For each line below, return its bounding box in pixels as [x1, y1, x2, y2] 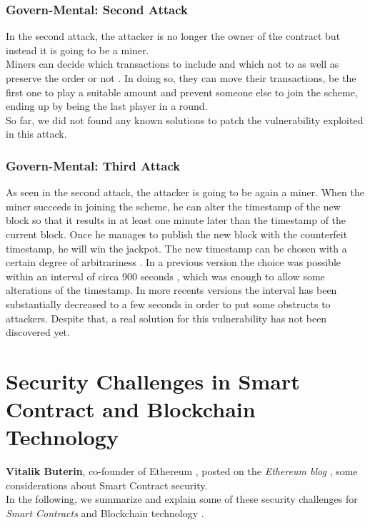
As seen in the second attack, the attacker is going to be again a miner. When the [6, 185, 364, 200]
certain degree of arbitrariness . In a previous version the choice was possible [6, 255, 341, 270]
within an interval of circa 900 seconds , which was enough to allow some [6, 268, 325, 283]
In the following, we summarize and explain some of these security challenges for [6, 491, 358, 506]
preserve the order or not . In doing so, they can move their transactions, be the [6, 71, 356, 85]
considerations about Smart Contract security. [6, 477, 208, 492]
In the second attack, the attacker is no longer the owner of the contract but [6, 29, 341, 44]
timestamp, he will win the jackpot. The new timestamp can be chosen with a [6, 240, 347, 255]
